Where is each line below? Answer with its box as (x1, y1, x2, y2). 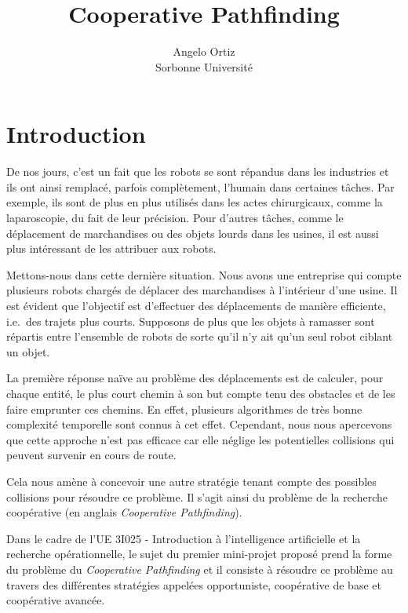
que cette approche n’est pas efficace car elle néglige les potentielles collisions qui (6, 431, 395, 447)
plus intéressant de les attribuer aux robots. (6, 240, 217, 257)
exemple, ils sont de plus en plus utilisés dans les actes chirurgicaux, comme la (6, 194, 383, 210)
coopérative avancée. (6, 592, 105, 608)
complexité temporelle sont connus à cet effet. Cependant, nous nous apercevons (6, 416, 392, 432)
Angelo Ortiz (173, 43, 235, 60)
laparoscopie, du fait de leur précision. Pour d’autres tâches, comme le (6, 210, 344, 226)
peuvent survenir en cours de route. (6, 447, 177, 463)
